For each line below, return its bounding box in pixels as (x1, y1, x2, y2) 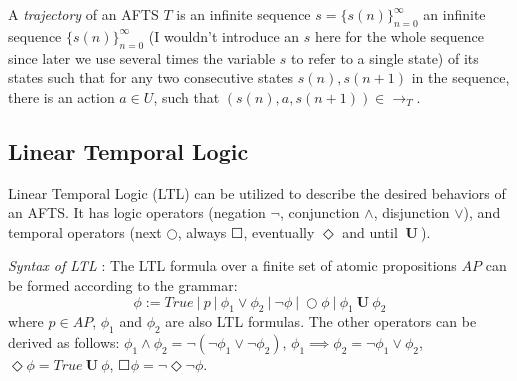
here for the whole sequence (314, 25, 484, 46)
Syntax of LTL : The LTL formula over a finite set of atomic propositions (8, 255, 457, 276)
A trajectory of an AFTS (8, 4, 159, 24)
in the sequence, (411, 67, 510, 88)
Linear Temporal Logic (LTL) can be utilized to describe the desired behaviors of (8, 182, 506, 203)
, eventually (243, 221, 315, 242)
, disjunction (373, 202, 450, 223)
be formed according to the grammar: (8, 274, 238, 295)
